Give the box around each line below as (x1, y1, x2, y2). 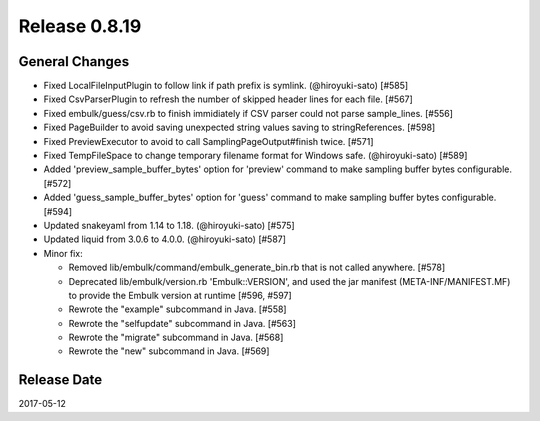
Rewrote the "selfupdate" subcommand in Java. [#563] (68, 317, 297, 329)
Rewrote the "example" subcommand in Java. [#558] (68, 303, 287, 315)
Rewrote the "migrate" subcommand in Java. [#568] (68, 331, 284, 344)
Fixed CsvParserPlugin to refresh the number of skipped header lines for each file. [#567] (43, 93, 414, 105)
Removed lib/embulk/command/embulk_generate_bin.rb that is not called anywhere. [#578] (68, 261, 446, 274)
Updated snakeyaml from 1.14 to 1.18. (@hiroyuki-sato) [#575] (43, 219, 295, 231)
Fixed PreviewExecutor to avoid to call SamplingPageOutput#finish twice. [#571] (43, 135, 374, 147)
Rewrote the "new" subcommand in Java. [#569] (68, 345, 270, 357)
